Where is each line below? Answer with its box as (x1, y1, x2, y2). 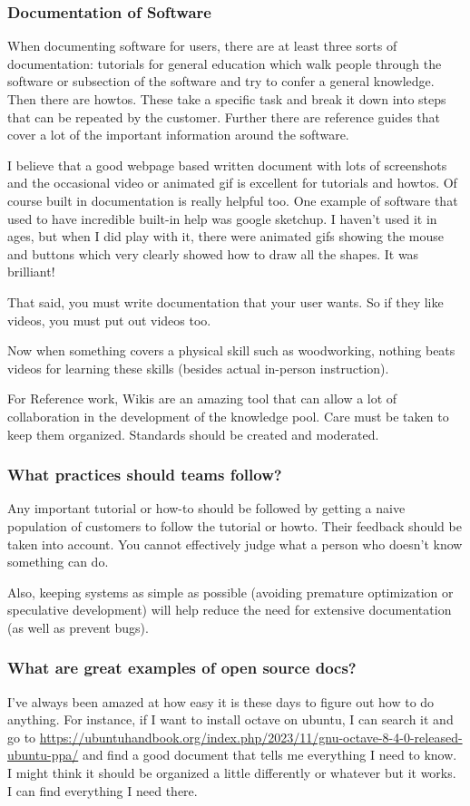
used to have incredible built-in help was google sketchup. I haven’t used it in (7, 209, 437, 228)
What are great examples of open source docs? (7, 656, 357, 679)
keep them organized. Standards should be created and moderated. (7, 424, 379, 443)
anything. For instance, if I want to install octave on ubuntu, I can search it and (7, 710, 454, 729)
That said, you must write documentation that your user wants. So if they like (7, 292, 444, 311)
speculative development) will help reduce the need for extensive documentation (7, 600, 452, 619)
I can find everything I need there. (7, 781, 198, 800)
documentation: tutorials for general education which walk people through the (7, 53, 442, 73)
